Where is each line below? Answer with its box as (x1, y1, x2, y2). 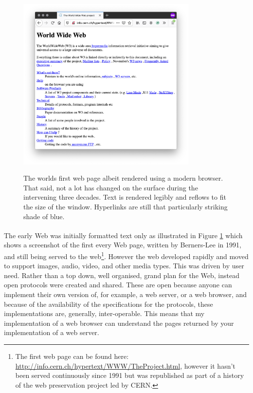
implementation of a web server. (4, 327, 99, 337)
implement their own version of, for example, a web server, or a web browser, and (4, 289, 247, 299)
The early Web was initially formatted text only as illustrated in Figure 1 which (4, 230, 243, 240)
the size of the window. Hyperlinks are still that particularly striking (23, 201, 228, 211)
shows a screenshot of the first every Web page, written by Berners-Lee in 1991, (4, 240, 241, 250)
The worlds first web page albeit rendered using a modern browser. (23, 173, 223, 183)
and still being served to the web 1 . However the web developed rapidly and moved (4, 249, 249, 261)
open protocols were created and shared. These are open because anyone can (4, 280, 232, 290)
